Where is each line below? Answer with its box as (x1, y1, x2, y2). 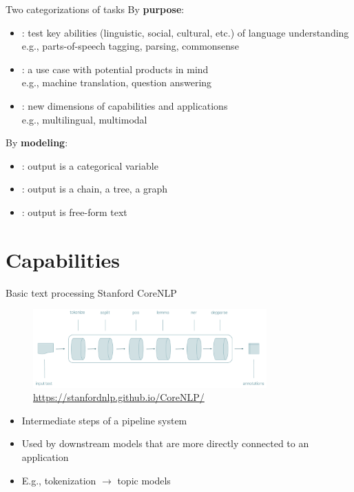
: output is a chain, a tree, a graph (21, 181, 168, 196)
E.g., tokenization (21, 473, 96, 487)
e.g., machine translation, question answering (21, 75, 212, 90)
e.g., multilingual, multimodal (21, 112, 147, 126)
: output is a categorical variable (21, 158, 158, 173)
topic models (117, 473, 171, 487)
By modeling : (6, 135, 68, 150)
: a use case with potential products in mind (21, 61, 209, 76)
